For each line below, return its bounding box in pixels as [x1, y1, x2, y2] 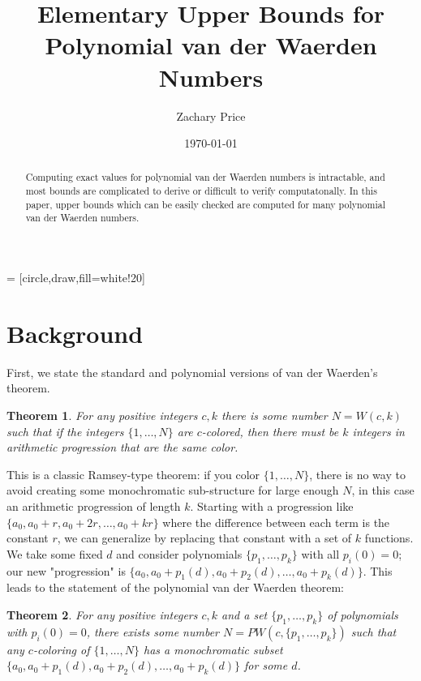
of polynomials [327, 606, 398, 623]
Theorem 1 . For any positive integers [6, 407, 198, 424]
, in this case [351, 482, 415, 499]
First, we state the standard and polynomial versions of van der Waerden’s [6, 363, 378, 380]
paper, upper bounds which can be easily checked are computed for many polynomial [25, 197, 386, 211]
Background [6, 316, 144, 349]
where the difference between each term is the [162, 513, 390, 530]
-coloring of [32, 640, 90, 657]
